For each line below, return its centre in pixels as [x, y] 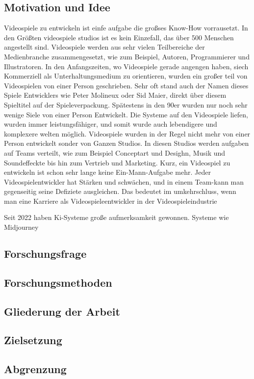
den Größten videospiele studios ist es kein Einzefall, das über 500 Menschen [119, 37]
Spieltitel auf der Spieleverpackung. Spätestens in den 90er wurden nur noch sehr [126, 104]
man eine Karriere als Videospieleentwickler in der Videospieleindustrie [111, 201]
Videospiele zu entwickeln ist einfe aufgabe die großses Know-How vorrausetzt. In [126, 28]
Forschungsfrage [45, 254]
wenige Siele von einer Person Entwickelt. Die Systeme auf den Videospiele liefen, [126, 114]
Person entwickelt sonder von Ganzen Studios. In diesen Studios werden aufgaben [127, 143]
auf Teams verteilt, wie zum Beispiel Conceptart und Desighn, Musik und [115, 152]
